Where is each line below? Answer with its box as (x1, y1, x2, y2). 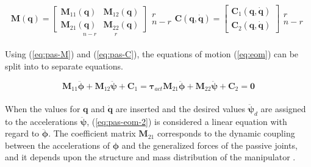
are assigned (260, 102, 306, 115)
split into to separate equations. (5, 59, 123, 72)
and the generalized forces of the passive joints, (121, 138, 298, 151)
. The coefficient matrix (48, 127, 136, 140)
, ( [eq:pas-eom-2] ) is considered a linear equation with (87, 115, 287, 127)
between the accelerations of (5, 138, 110, 151)
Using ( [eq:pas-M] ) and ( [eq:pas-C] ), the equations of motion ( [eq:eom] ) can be (5, 48, 299, 60)
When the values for (5, 102, 80, 115)
